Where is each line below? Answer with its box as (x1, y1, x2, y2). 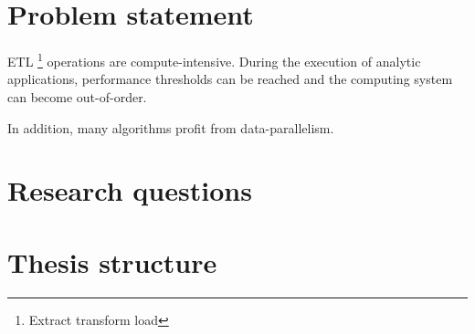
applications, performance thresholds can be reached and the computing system (7, 69, 453, 89)
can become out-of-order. (7, 87, 147, 106)
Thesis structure (7, 243, 217, 280)
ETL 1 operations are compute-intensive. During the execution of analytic (7, 49, 421, 70)
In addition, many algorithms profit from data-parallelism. (7, 118, 334, 137)
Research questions (7, 172, 252, 209)
